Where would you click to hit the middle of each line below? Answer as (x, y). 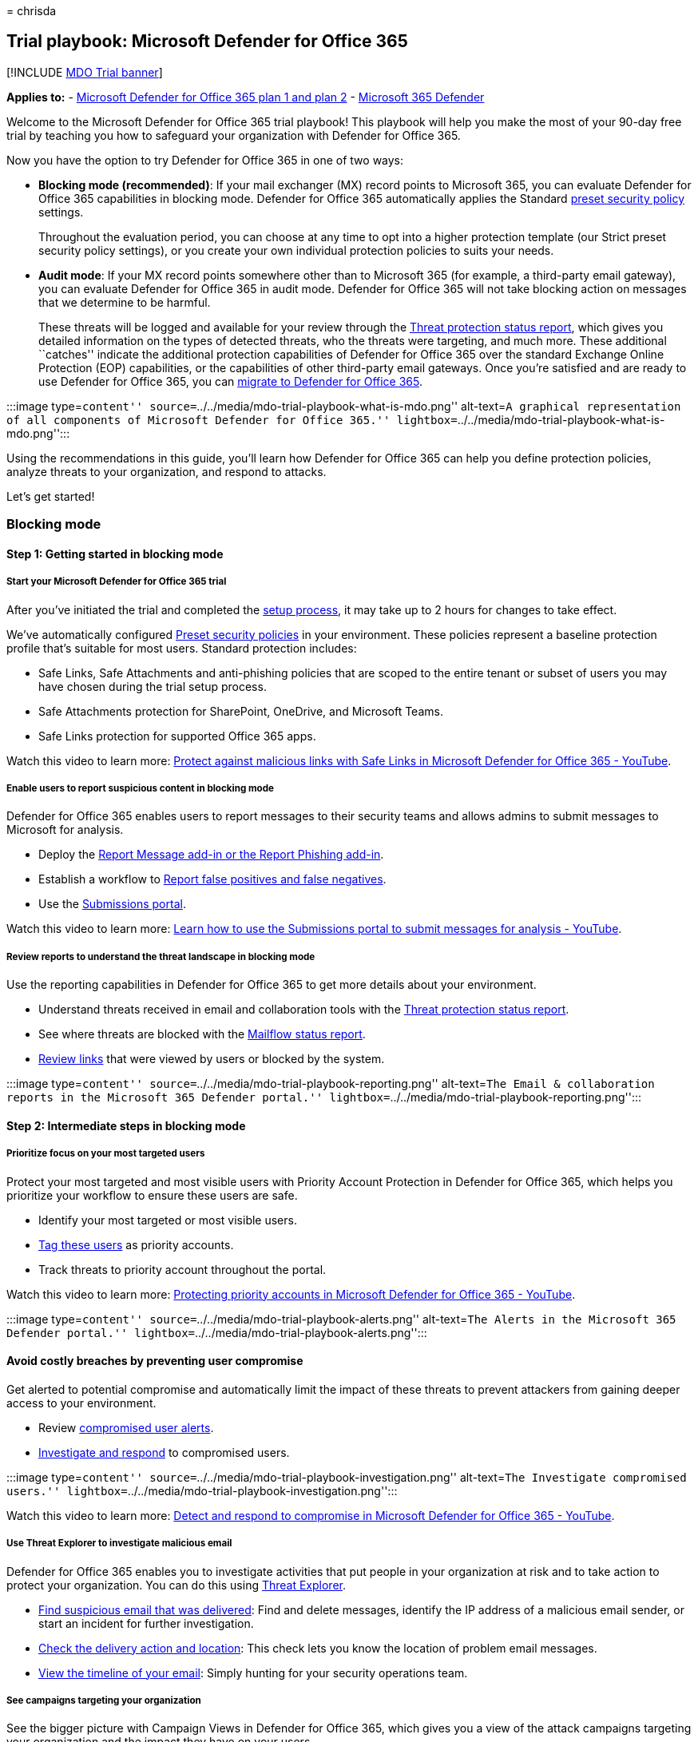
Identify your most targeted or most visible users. (168, 1220)
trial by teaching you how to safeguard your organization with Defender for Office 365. (234, 135)
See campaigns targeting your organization (104, 1700)
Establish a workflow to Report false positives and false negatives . (212, 879)
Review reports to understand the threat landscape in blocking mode (161, 956)
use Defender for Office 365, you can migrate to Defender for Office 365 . (231, 381)
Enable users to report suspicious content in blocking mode (140, 788)
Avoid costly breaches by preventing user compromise (155, 1361)
